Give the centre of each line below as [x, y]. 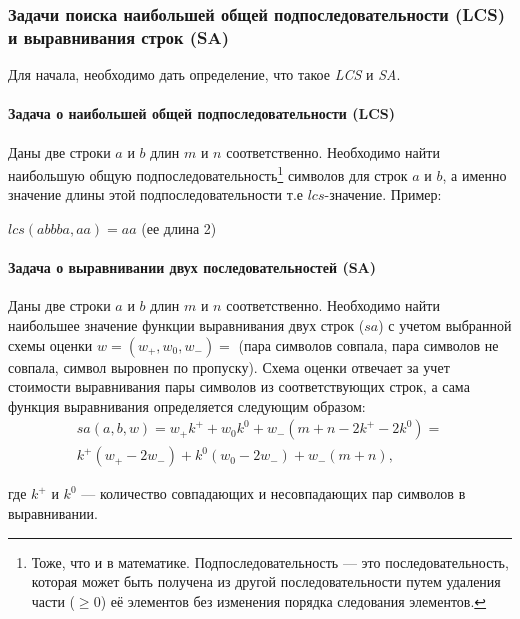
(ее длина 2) [179, 227]
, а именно [474, 174]
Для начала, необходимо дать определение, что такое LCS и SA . [204, 74]
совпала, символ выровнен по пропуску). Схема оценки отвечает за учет [229, 366]
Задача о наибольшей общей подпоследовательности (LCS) [202, 113]
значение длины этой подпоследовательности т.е [155, 194]
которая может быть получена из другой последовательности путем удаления [266, 581]
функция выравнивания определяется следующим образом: [187, 405]
